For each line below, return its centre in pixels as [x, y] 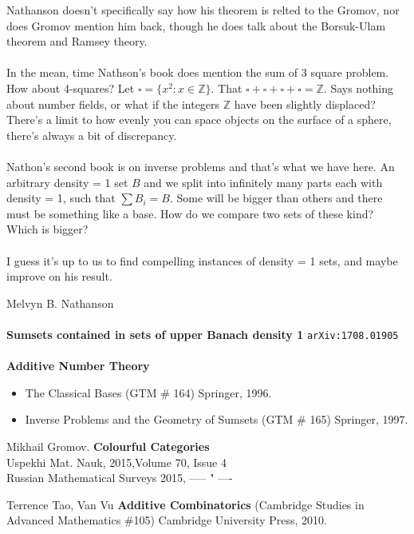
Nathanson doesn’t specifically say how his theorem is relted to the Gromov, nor [203, 10]
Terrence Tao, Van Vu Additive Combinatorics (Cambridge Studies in [185, 504]
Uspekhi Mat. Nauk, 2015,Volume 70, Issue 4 [116, 462]
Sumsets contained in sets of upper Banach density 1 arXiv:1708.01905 [203, 334]
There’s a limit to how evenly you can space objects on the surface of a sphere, [199, 120]
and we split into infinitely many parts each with [263, 182]
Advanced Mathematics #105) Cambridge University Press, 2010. [167, 520]
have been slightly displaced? [305, 104]
